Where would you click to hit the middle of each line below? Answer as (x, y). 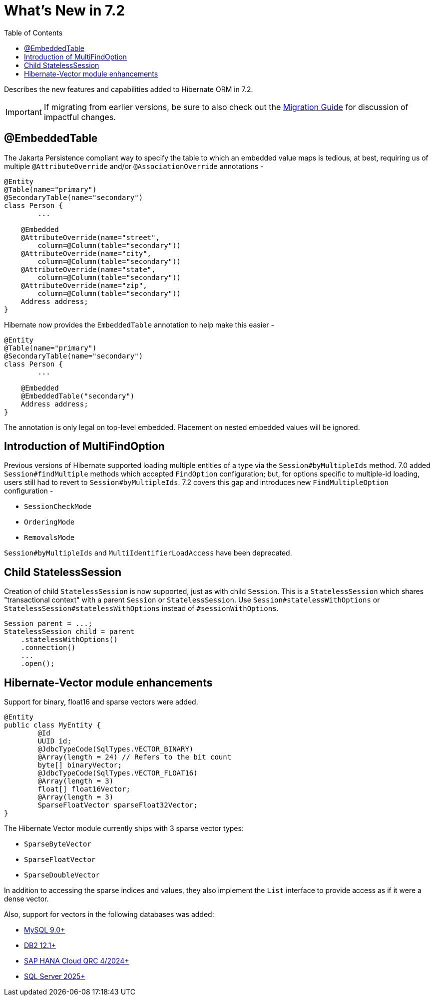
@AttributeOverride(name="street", (90, 237)
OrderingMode (49, 522)
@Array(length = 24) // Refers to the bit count (135, 757)
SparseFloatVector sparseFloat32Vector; (118, 805)
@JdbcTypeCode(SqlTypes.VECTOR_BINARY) (116, 749)
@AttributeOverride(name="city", (86, 253)
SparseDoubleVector (62, 875)
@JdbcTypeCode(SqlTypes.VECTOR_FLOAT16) (118, 773)
